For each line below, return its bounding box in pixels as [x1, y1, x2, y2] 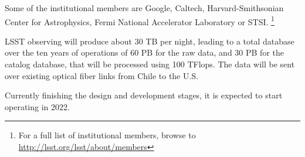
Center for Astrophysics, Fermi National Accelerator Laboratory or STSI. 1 [5, 13, 274, 28]
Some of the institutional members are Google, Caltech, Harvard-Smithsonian [5, 2, 284, 13]
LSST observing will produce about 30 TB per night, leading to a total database [5, 35, 294, 47]
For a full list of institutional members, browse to [18, 129, 196, 141]
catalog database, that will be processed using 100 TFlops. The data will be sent [5, 58, 295, 70]
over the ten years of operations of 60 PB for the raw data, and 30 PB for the [5, 46, 284, 59]
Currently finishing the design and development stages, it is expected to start [5, 89, 283, 101]
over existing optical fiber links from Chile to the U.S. [5, 69, 199, 81]
